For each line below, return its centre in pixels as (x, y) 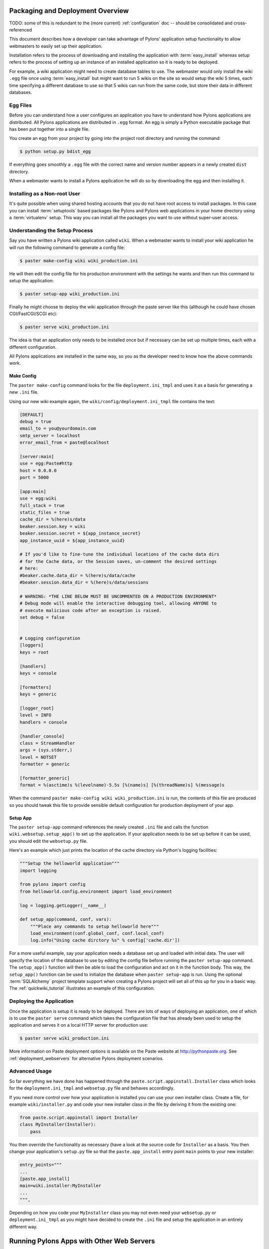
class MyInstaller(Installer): (58, 1125)
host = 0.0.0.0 (38, 470)
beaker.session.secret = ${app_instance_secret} (80, 534)
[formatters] (36, 687)
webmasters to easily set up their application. (56, 46)
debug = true (36, 421)
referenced (21, 29)
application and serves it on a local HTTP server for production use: (79, 1025)
